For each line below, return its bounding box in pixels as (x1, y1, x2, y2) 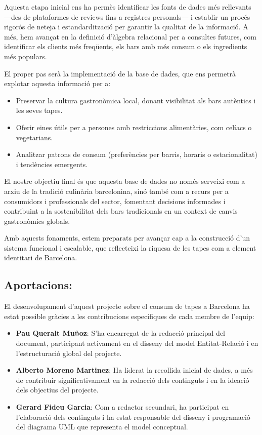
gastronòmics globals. (4, 215, 70, 226)
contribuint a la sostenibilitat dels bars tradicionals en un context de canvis (4, 206, 238, 216)
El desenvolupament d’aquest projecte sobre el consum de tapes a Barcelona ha (4, 301, 250, 311)
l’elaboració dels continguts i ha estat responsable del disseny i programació (16, 411, 250, 422)
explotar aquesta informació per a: (4, 78, 111, 89)
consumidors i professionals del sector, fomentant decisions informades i (4, 195, 226, 206)
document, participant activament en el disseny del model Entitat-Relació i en (16, 338, 258, 348)
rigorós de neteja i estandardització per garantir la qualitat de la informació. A (4, 21, 248, 32)
